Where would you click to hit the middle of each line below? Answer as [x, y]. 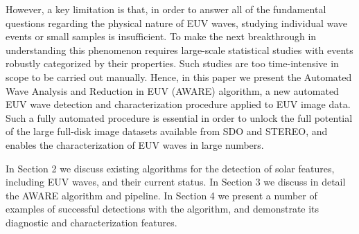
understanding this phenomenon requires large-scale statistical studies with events [179, 49]
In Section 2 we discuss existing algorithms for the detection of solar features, [170, 168]
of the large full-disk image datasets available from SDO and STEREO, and [167, 131]
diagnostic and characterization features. [91, 222]
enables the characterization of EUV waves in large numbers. [135, 144]
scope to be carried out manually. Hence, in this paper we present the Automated [179, 76]
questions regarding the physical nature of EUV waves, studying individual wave [177, 22]
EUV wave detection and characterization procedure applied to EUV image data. [178, 104]
